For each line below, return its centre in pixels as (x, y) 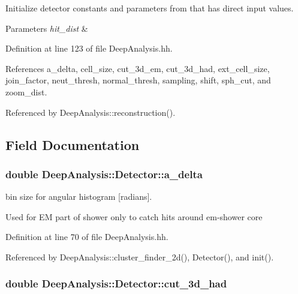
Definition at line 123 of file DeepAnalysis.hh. (89, 48)
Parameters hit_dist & (47, 28)
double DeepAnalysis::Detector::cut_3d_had (116, 283)
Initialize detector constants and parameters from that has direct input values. (150, 8)
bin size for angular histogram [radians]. (79, 196)
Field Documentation (73, 144)
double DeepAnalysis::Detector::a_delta (104, 174)
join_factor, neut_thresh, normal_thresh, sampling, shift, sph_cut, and (138, 80)
